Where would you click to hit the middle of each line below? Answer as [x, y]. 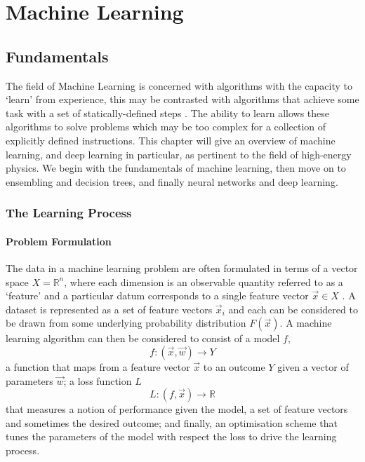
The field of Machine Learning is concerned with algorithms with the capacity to [179, 85]
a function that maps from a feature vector [98, 366]
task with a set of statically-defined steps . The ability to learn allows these [167, 113]
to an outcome [234, 366]
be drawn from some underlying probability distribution [126, 323]
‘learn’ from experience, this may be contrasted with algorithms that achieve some [182, 99]
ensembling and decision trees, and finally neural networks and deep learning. [172, 181]
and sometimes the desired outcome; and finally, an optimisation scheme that [172, 422]
